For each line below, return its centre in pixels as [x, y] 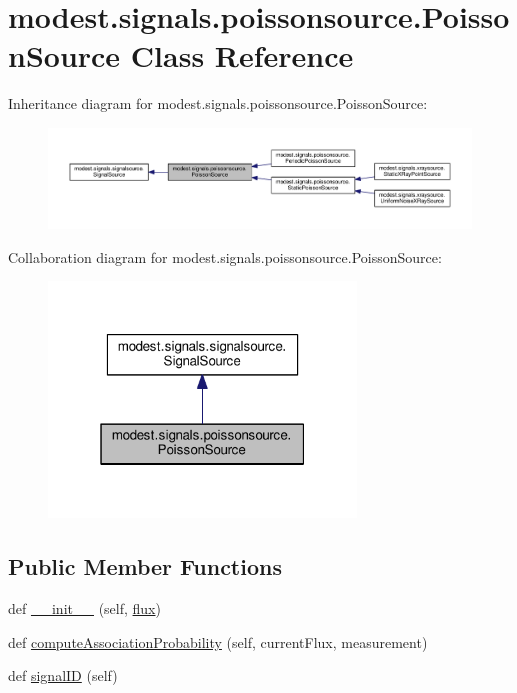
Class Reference [242, 55]
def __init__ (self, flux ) [84, 608]
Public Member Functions [145, 566]
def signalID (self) [63, 675]
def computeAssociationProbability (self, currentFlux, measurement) [218, 641]
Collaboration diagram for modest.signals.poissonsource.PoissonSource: [225, 256]
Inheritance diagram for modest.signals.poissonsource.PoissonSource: [218, 103]
